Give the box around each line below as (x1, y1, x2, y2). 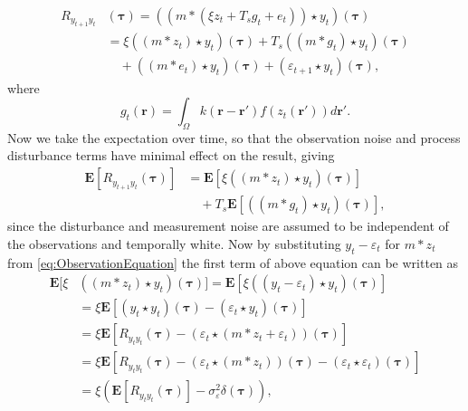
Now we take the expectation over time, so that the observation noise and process (7, 128, 461, 147)
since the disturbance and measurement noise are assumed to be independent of (7, 216, 449, 235)
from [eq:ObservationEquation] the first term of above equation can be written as (7, 253, 459, 272)
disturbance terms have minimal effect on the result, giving (7, 146, 335, 165)
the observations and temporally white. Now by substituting (7, 234, 341, 253)
